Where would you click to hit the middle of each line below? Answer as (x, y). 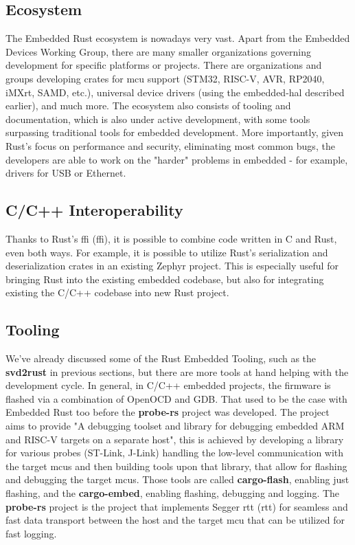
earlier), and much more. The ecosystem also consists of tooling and (148, 105)
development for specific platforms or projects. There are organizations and (164, 65)
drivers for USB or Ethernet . (66, 173)
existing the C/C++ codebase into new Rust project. (117, 292)
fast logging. (31, 533)
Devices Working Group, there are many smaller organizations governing (158, 51)
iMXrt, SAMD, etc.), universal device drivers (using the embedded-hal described (175, 92)
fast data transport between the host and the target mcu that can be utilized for (175, 520)
